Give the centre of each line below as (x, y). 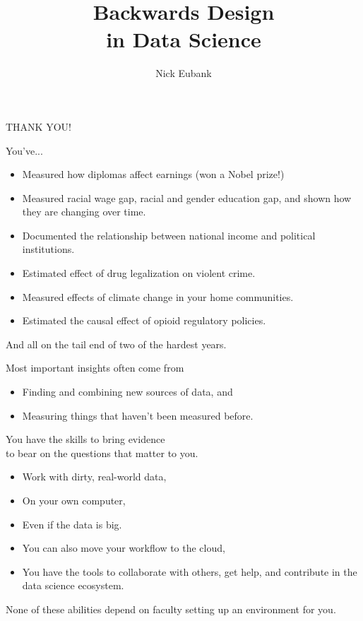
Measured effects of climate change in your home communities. (158, 296)
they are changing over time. (84, 212)
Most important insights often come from (95, 368)
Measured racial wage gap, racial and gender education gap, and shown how (187, 197)
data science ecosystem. (73, 585)
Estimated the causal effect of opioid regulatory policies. (144, 320)
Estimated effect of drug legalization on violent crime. (139, 273)
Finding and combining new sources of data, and (127, 392)
